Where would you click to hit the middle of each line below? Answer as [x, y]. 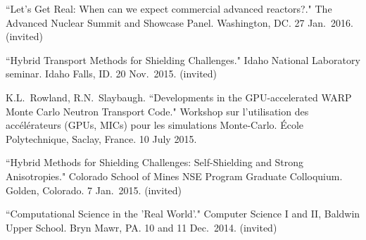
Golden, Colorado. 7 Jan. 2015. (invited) [94, 190]
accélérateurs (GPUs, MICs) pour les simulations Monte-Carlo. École [155, 125]
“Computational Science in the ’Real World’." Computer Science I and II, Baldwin [183, 214]
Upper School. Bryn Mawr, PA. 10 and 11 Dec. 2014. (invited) [141, 227]
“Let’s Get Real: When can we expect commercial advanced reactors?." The [169, 8]
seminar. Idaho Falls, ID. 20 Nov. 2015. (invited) [112, 74]
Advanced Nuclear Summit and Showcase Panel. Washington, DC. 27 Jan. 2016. [179, 22]
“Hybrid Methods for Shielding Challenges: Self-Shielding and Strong [155, 162]
